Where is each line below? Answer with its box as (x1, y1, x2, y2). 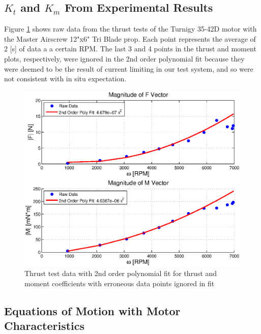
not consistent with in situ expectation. (4, 73, 127, 84)
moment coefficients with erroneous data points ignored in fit (24, 278, 215, 288)
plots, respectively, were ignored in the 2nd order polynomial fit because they (4, 53, 245, 64)
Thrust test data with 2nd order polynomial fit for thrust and (24, 268, 217, 279)
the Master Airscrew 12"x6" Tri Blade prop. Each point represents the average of (4, 33, 256, 44)
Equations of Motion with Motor (4, 302, 181, 318)
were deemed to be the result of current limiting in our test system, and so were (4, 63, 253, 74)
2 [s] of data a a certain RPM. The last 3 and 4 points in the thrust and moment (4, 43, 256, 54)
